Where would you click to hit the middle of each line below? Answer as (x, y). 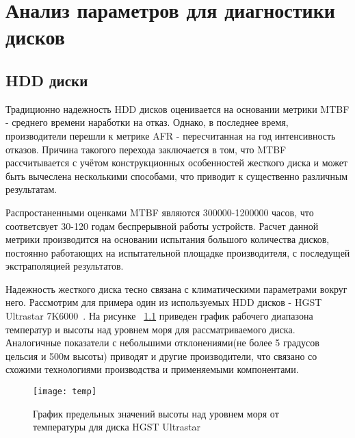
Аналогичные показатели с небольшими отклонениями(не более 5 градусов (162, 343)
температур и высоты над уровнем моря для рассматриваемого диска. (150, 329)
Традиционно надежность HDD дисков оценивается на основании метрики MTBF (177, 108)
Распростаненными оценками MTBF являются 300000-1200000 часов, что (160, 212)
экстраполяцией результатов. (65, 266)
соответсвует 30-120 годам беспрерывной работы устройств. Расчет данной (162, 226)
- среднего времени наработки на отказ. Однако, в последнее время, (147, 122)
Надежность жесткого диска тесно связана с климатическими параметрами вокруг (176, 288)
